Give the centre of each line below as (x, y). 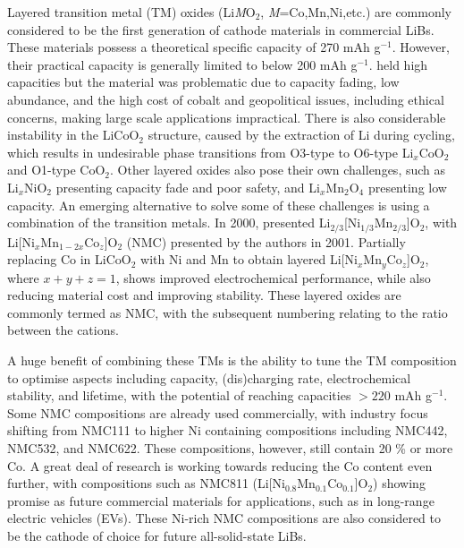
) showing (399, 483)
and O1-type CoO (56, 170)
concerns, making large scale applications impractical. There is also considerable (227, 117)
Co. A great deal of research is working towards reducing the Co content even (220, 465)
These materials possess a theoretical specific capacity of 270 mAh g (194, 47)
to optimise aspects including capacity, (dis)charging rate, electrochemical (209, 377)
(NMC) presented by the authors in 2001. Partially (266, 241)
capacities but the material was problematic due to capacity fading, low (203, 82)
